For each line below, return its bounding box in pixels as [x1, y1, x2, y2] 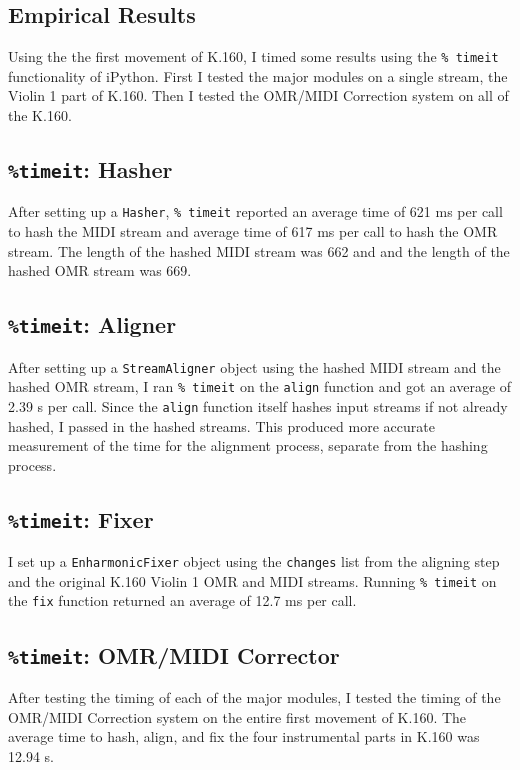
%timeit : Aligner [8, 309, 177, 340]
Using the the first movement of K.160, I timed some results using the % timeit [8, 46, 499, 67]
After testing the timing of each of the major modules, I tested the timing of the [8, 686, 501, 707]
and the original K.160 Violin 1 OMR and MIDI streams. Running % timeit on [8, 570, 497, 591]
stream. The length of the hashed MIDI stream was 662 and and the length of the [8, 240, 510, 261]
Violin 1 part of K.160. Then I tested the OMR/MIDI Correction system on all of [8, 85, 509, 106]
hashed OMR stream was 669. [8, 260, 192, 281]
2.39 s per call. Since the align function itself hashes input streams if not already [8, 395, 508, 416]
